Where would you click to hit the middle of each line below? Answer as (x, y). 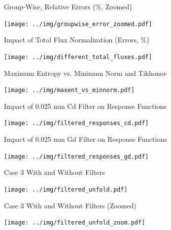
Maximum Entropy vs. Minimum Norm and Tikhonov (85, 73)
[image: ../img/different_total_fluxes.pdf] (78, 57)
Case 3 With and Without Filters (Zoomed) (70, 205)
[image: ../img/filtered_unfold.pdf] (66, 189)
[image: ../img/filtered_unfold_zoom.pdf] (75, 223)
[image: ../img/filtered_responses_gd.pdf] (76, 156)
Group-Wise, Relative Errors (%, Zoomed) (68, 6)
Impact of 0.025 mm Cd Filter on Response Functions (85, 106)
